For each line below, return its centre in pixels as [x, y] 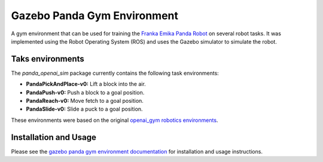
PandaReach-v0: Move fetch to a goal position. [85, 101]
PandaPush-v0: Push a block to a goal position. [85, 92]
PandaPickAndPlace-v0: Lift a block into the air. [86, 84]
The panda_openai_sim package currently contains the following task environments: [115, 73]
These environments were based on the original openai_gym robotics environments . [115, 120]
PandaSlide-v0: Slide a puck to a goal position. [84, 109]
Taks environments [48, 59]
